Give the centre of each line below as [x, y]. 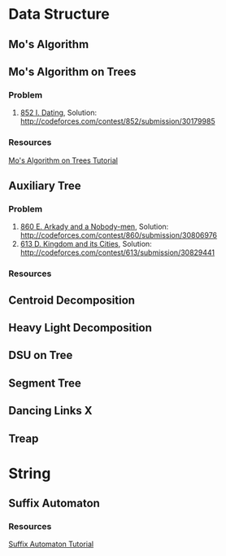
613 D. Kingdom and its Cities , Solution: [86, 244]
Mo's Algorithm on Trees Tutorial [63, 160]
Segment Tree [45, 383]
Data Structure [59, 14]
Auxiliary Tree [45, 185]
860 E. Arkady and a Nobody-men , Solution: [94, 227]
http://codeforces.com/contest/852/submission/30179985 [117, 121]
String [30, 473]
